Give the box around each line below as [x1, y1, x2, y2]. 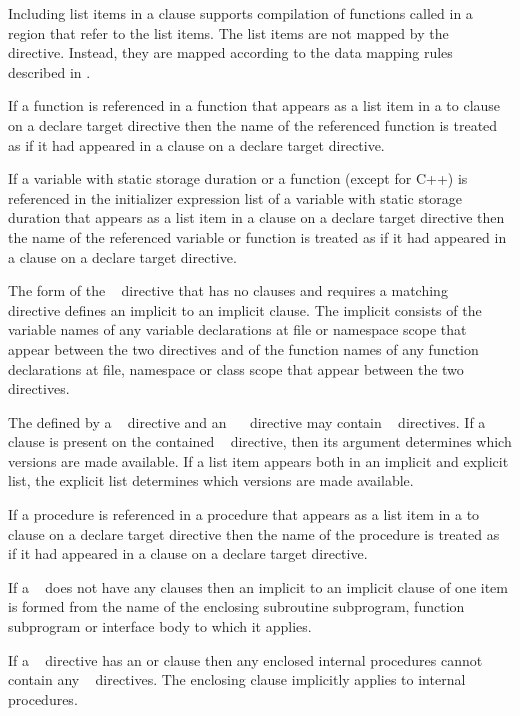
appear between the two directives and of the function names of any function [8, 338, 479, 359]
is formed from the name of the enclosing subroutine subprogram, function [8, 596, 465, 617]
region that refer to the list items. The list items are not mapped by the [8, 22, 449, 43]
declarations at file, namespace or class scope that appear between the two [8, 358, 464, 379]
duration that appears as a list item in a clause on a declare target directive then [8, 207, 505, 228]
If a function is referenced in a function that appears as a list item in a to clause [8, 95, 501, 116]
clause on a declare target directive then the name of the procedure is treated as [8, 523, 500, 544]
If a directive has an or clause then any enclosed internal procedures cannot [8, 649, 483, 670]
